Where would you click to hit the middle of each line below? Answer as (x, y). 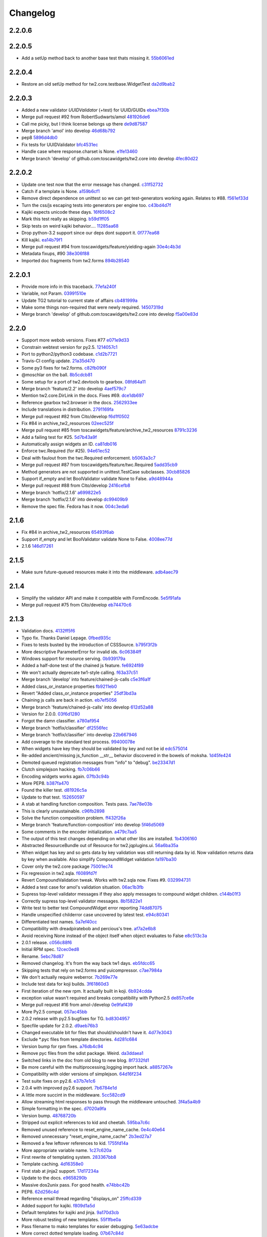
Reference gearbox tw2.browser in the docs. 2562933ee (79, 402)
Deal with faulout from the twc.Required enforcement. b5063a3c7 (89, 458)
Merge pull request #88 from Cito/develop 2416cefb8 (76, 485)
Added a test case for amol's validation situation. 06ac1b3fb (83, 887)
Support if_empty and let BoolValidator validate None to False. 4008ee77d (97, 539)
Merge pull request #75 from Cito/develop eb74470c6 (77, 605)
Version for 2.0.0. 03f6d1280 (51, 714)
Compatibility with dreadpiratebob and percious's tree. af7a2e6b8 (89, 929)
